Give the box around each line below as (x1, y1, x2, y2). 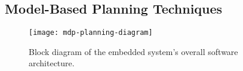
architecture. (29, 57, 75, 69)
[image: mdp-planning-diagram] (29, 28, 153, 37)
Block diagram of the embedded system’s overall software (29, 45, 238, 57)
